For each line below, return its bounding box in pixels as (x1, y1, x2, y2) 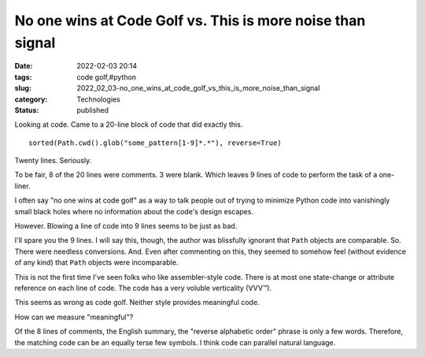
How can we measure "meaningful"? (14, 312, 134, 322)
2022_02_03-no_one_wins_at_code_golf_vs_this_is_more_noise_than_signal (76, 84, 320, 93)
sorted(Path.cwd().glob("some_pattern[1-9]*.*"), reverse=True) (28, 138, 283, 147)
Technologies (76, 95, 121, 104)
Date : (14, 61, 33, 71)
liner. (14, 181, 31, 191)
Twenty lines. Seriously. (14, 156, 92, 165)
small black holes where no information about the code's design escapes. (14, 206, 253, 216)
